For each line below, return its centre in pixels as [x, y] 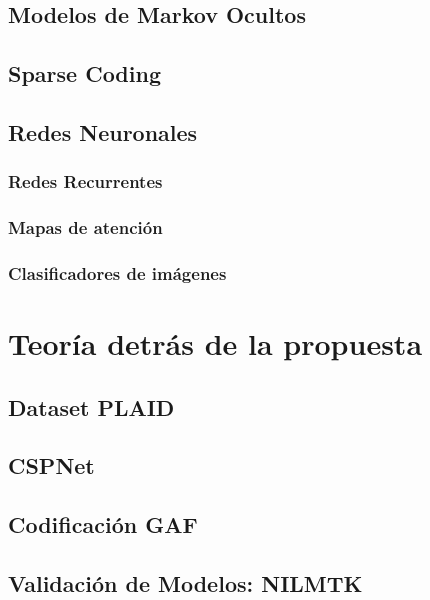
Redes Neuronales [103, 131]
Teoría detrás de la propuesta [215, 343]
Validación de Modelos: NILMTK [185, 582]
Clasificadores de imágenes [117, 272]
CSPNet [51, 465]
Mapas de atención [85, 227]
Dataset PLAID [91, 406]
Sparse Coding [84, 73]
